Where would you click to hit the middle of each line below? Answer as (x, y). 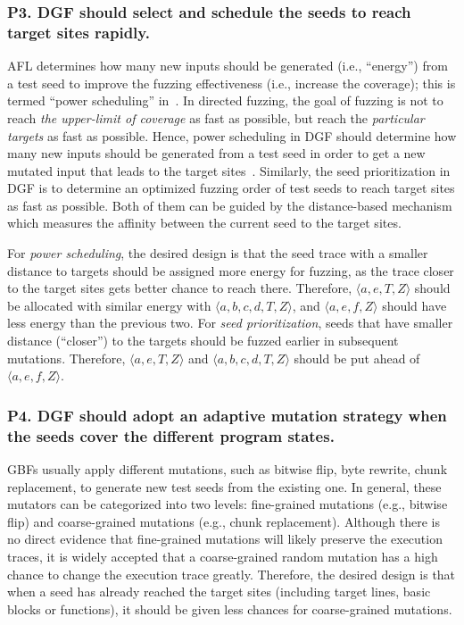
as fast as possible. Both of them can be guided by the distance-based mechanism (230, 205)
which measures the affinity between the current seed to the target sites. (204, 223)
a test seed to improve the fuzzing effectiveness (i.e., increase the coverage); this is (232, 83)
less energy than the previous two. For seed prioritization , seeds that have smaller (230, 323)
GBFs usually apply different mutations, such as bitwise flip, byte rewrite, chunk (228, 468)
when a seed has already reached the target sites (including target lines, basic (219, 592)
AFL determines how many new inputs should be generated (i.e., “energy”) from (228, 66)
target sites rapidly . (79, 32)
